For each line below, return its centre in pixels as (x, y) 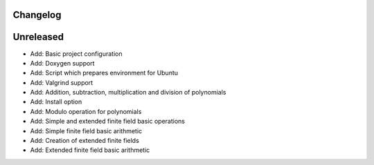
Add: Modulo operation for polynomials (86, 111)
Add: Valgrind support (62, 82)
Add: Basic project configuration (76, 54)
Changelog (37, 15)
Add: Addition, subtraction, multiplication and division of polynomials (128, 93)
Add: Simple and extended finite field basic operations (107, 122)
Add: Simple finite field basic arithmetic (86, 130)
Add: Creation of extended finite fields (85, 141)
